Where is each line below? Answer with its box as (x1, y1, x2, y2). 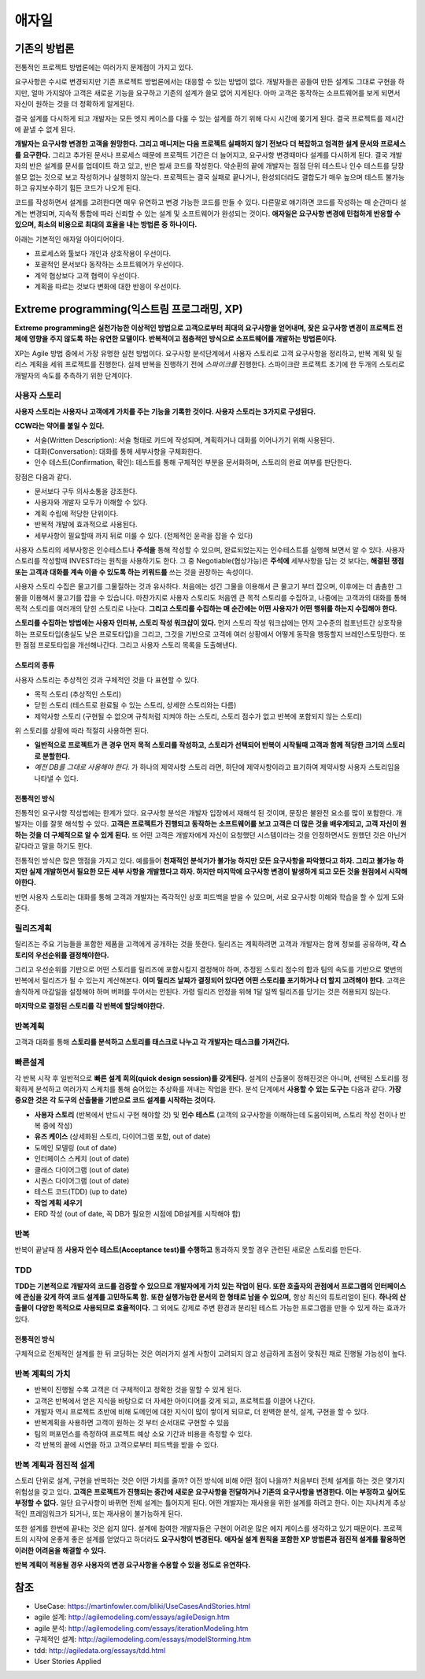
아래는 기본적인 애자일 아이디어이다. (14, 234, 124, 243)
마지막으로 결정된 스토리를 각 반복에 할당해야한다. (14, 1001, 165, 1011)
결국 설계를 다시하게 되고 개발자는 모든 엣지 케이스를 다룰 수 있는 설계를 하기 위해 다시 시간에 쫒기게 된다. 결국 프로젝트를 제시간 (14, 113, 405, 123)
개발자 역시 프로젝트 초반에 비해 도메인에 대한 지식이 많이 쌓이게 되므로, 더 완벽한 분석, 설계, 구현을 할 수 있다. (34, 1406, 369, 1416)
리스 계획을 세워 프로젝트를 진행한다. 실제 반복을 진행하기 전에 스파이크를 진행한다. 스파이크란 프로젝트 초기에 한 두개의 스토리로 (14, 359, 405, 370)
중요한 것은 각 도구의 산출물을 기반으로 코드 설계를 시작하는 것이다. (14, 1095, 216, 1105)
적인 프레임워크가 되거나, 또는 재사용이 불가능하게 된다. (14, 1509, 183, 1518)
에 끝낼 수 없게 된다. (14, 124, 76, 134)
